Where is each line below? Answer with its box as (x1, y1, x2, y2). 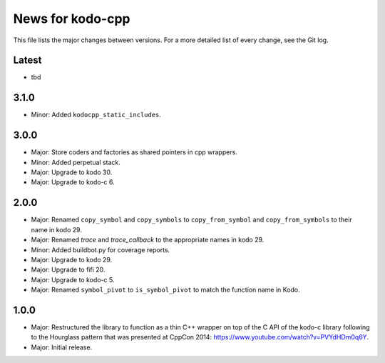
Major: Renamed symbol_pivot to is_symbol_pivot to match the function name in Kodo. (31, 286, 300, 294)
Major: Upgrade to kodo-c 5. (31, 275, 115, 284)
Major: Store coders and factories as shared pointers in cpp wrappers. (31, 148, 238, 156)
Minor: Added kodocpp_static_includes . (31, 111, 162, 119)
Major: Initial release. (31, 343, 93, 352)
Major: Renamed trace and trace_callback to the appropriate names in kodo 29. (31, 236, 265, 244)
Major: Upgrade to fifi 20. (31, 265, 106, 274)
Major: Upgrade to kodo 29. (31, 255, 113, 264)
